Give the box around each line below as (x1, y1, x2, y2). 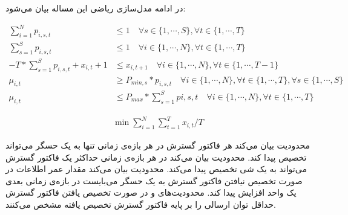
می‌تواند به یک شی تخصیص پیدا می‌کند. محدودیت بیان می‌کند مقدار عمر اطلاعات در (5, 162, 307, 175)
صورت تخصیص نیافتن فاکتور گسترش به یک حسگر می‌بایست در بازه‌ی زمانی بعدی (5, 174, 303, 187)
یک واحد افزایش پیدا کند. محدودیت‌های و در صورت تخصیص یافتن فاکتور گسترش (5, 186, 297, 199)
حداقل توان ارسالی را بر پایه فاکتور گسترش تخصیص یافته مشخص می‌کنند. (5, 198, 276, 211)
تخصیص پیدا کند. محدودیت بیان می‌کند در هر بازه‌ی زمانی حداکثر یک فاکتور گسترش (5, 150, 307, 163)
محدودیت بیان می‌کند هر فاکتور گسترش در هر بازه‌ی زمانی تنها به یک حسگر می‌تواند (5, 139, 310, 152)
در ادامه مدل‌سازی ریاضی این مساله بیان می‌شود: (5, 2, 186, 14)
